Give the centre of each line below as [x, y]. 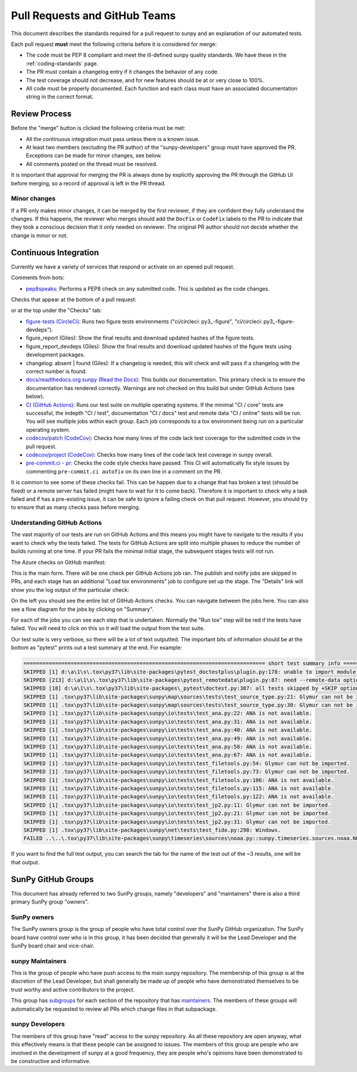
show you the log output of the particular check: [70, 590]
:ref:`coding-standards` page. [62, 63]
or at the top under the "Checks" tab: [57, 310]
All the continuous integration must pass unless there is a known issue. [113, 139]
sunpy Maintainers [39, 961]
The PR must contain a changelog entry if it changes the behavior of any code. [122, 72]
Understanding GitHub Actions [57, 523]
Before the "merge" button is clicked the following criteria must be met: [98, 128]
